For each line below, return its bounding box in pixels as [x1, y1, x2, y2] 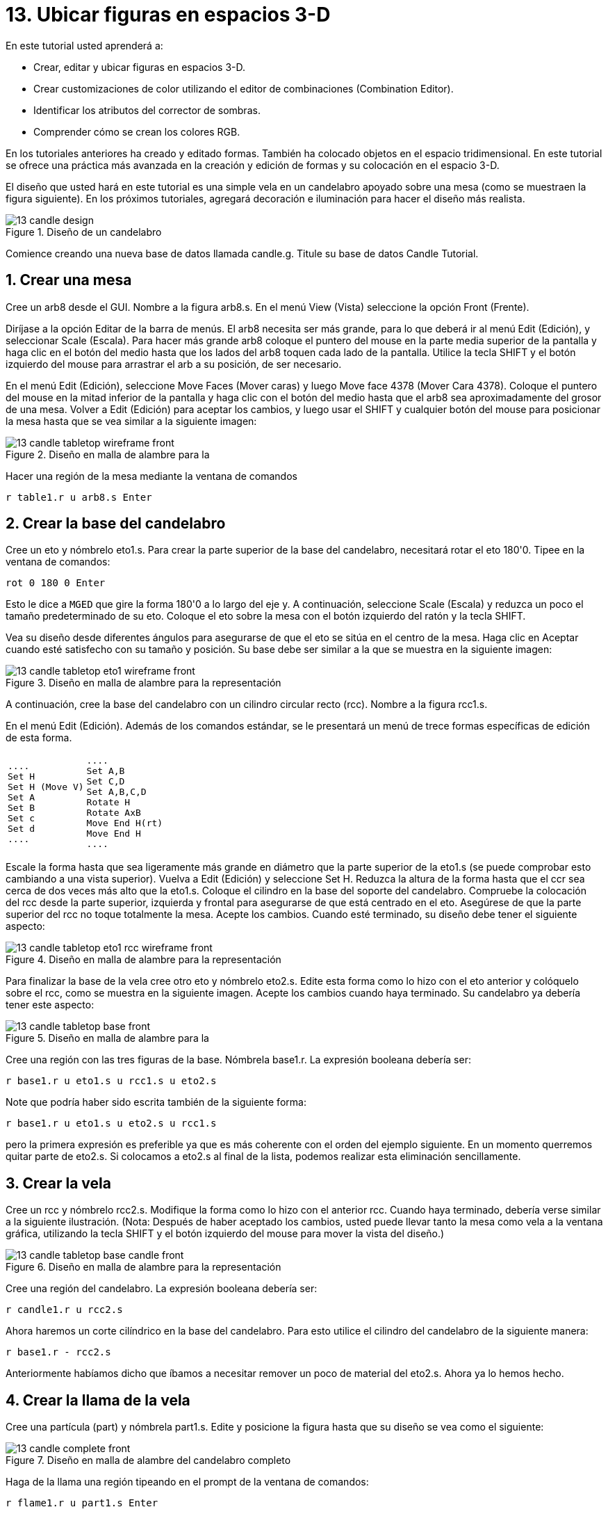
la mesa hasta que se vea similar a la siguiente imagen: [6, 414, 257, 427]
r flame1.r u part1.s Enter [6, 1497, 158, 1509]
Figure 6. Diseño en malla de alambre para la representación [6, 1261, 281, 1273]
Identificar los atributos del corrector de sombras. [33, 104, 261, 116]
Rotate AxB [86, 807, 141, 819]
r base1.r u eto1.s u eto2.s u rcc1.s [6, 1118, 217, 1129]
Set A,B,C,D [86, 787, 147, 798]
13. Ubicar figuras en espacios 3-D [6, 3, 331, 26]
